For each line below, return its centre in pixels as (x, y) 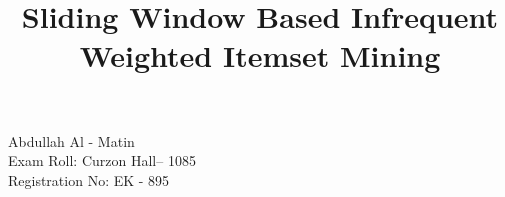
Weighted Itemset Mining (260, 55)
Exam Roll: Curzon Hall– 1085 (102, 160)
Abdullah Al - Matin (71, 140)
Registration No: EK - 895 (89, 179)
